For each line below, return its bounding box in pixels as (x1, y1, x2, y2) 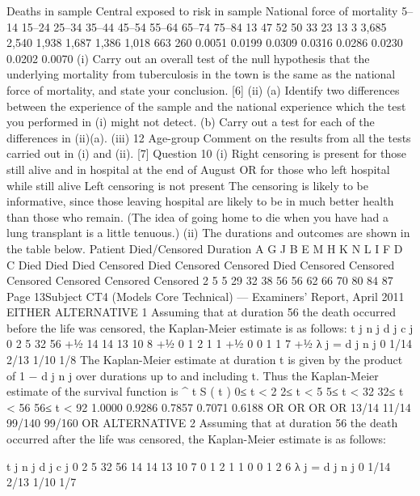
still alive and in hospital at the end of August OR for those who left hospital (6, 160, 390, 177)
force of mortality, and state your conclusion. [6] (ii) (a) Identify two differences (6, 81, 400, 98)
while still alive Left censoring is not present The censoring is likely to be (6, 176, 368, 193)
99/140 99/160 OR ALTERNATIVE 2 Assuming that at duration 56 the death (6, 414, 398, 431)
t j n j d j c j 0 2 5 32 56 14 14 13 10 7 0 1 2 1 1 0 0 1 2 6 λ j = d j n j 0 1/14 (6, 457, 391, 474)
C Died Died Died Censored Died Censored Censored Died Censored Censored (6, 256, 395, 273)
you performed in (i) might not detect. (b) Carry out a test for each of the (6, 113, 375, 130)
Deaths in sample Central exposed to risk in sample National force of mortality (6, 2, 398, 19)
